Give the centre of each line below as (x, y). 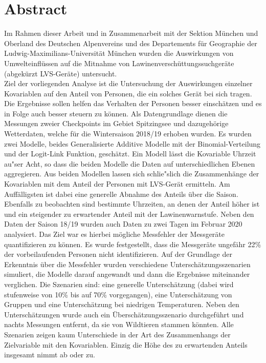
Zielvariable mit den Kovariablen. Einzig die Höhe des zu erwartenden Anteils (126, 344)
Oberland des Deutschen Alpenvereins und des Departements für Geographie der (131, 43)
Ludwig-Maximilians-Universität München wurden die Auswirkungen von (119, 53)
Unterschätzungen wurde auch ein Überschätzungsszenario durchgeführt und (124, 314)
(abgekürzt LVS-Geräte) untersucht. (61, 73)
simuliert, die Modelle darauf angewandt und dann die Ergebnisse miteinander (127, 274)
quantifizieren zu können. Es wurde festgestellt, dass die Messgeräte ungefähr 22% (133, 244)
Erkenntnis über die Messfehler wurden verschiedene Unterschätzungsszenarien (127, 264)
